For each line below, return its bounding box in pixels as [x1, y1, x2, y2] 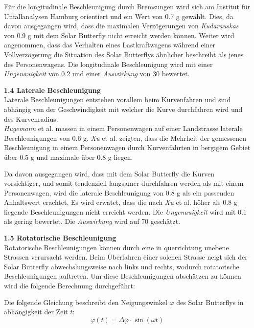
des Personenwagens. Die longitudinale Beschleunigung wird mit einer [4, 59, 213, 69]
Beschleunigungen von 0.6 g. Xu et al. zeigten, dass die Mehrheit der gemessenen [4, 132, 246, 143]
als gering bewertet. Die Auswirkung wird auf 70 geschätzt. [4, 216, 181, 226]
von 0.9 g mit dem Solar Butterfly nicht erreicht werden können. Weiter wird [4, 30, 234, 40]
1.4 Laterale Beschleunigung [4, 85, 101, 95]
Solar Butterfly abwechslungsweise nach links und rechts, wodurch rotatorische [4, 261, 239, 271]
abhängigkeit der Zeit [4, 306, 68, 317]
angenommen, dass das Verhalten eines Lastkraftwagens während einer [4, 40, 216, 50]
